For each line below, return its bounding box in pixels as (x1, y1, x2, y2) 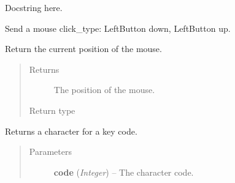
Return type (29, 103, 75, 116)
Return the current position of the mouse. (5, 42, 162, 55)
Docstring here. (5, 1, 63, 13)
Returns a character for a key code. (5, 124, 137, 137)
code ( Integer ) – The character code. (53, 165, 194, 178)
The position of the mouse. (53, 83, 155, 96)
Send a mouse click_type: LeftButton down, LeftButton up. (5, 21, 231, 34)
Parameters (29, 145, 72, 158)
